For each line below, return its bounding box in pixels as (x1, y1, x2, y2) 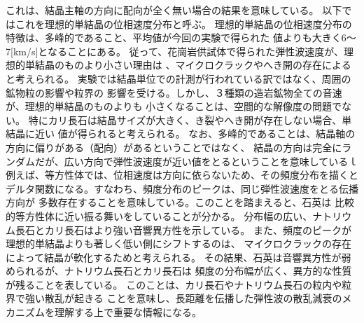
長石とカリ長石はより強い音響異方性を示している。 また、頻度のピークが (15, 222, 351, 237)
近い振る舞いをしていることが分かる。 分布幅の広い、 (64, 208, 313, 223)
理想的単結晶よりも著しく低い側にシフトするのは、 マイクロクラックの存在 (6, 236, 352, 251)
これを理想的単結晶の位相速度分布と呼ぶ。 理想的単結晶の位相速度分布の (15, 16, 352, 31)
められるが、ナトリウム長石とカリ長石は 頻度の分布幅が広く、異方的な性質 (6, 263, 352, 278)
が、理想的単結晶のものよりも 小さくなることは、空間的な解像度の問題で (6, 99, 342, 114)
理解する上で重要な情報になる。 (54, 305, 202, 319)
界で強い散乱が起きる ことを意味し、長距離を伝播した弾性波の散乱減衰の (6, 291, 342, 305)
